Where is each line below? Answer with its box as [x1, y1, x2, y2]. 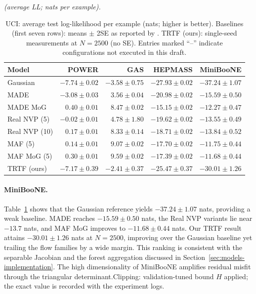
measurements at [26, 37, 78, 47]
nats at [71, 232, 93, 243]
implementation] [4, 261, 53, 272]
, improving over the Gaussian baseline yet [123, 232, 253, 243]
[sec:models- [209, 252, 245, 262]
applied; [224, 271, 248, 281]
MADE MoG [7, 101, 47, 112]
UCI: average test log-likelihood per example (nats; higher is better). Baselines [5, 18, 244, 28]
